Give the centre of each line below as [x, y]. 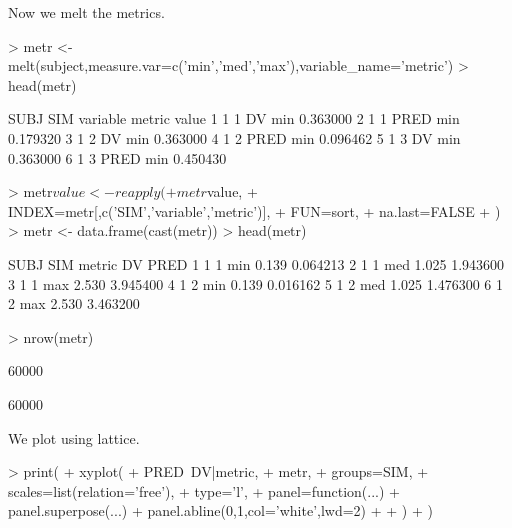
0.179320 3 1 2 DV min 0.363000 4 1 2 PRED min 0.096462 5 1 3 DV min [234, 137]
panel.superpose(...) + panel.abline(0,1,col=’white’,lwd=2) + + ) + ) [220, 510]
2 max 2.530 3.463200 [74, 303]
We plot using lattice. [74, 437]
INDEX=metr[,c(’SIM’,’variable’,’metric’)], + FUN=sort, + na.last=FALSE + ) [254, 210]
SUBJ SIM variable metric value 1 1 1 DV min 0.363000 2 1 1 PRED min [234, 118]
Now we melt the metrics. [86, 12]
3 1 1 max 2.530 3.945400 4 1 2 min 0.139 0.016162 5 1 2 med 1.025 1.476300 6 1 [255, 283]
